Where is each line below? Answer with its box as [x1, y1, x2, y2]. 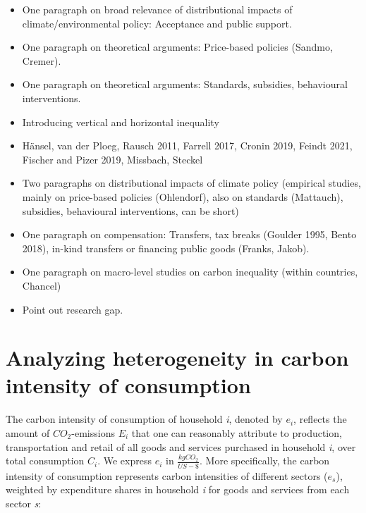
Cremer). [22, 53, 61, 68]
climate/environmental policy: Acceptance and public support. [22, 16, 292, 30]
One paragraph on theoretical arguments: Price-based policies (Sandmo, [22, 39, 333, 54]
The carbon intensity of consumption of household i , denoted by [6, 412, 283, 426]
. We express [97, 453, 152, 468]
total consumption [6, 453, 85, 468]
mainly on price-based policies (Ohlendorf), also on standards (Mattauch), [22, 189, 343, 204]
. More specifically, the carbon [200, 453, 330, 468]
